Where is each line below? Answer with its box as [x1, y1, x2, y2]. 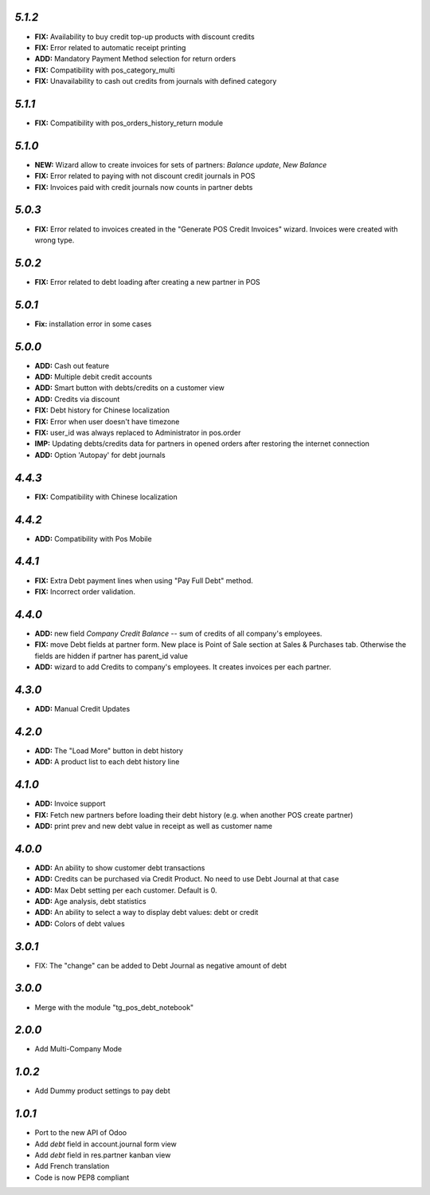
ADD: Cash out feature [34, 361, 110, 370]
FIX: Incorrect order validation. [34, 586, 135, 596]
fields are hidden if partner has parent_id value [34, 651, 189, 661]
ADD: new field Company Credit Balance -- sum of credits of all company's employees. [34, 629, 322, 638]
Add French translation [34, 1161, 110, 1171]
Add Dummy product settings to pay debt [34, 1086, 170, 1096]
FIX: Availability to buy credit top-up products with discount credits [34, 32, 255, 41]
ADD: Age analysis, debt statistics [34, 896, 147, 905]
